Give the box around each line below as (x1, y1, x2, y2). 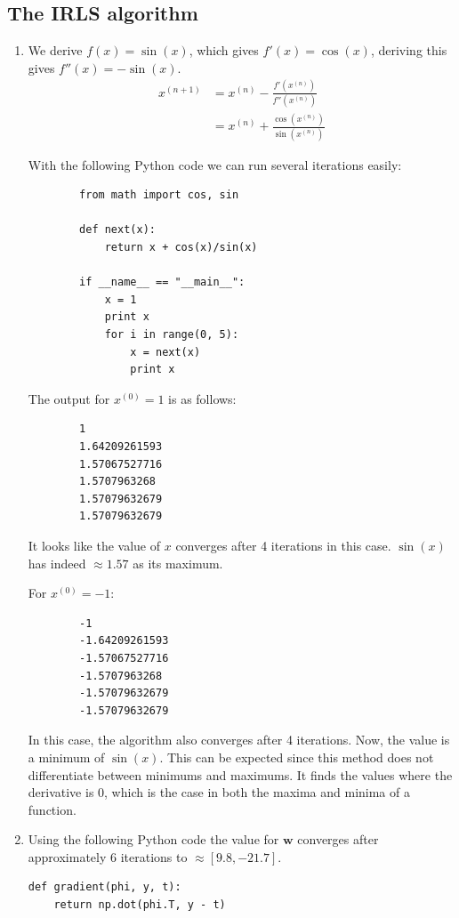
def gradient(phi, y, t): (28, 881, 181, 894)
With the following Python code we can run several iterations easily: (28, 155, 402, 173)
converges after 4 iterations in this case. (175, 535, 391, 554)
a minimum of (28, 747, 105, 766)
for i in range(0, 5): (104, 328, 239, 342)
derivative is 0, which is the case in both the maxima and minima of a (28, 783, 410, 801)
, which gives (189, 41, 259, 60)
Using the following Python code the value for (28, 830, 279, 849)
